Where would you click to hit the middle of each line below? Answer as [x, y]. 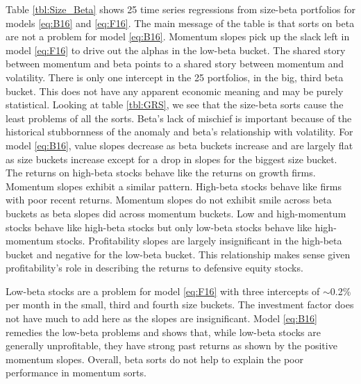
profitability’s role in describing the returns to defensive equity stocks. [154, 268]
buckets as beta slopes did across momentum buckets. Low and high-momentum [176, 213]
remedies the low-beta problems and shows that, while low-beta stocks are [163, 332]
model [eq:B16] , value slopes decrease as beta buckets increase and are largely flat [179, 145]
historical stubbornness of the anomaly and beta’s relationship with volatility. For [179, 132]
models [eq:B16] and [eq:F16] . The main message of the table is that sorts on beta [180, 23]
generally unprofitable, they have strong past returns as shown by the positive [171, 345]
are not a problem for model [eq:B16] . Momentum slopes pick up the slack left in [178, 36]
